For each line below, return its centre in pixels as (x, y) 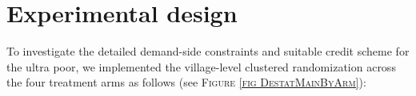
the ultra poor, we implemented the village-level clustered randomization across (201, 66)
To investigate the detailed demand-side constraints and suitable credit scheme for (208, 51)
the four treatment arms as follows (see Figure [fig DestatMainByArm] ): (186, 82)
